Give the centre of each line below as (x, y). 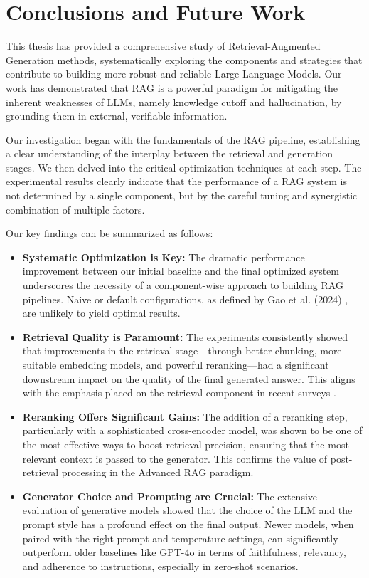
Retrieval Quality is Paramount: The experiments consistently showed (185, 336)
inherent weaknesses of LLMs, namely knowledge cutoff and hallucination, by (174, 101)
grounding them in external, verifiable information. (117, 116)
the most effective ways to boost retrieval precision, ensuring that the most (186, 444)
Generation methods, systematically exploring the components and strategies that (184, 59)
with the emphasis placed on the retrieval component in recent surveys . (179, 393)
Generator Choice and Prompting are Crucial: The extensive (170, 496)
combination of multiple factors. (75, 209)
